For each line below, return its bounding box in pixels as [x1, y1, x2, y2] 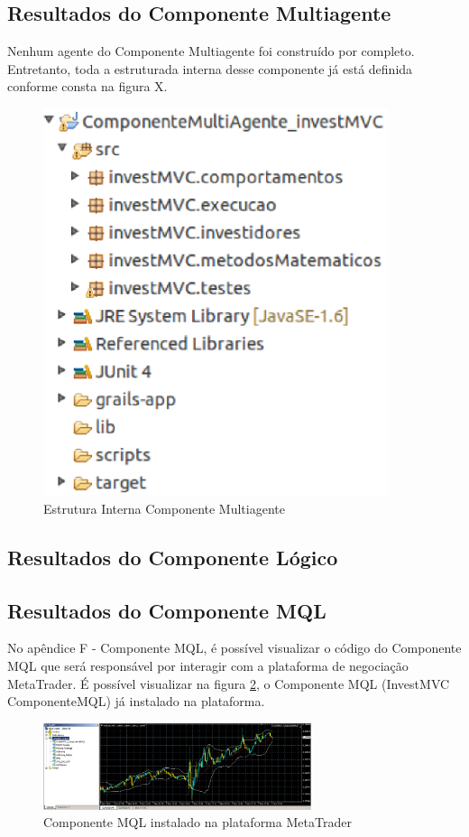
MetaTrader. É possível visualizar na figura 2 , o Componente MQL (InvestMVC [7, 674, 450, 693]
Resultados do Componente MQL [7, 596, 326, 624]
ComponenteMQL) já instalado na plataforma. [7, 692, 265, 711]
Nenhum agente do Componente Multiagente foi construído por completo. [7, 42, 415, 60]
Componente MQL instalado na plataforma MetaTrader [43, 813, 352, 832]
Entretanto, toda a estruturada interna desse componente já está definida [7, 59, 413, 78]
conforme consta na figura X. [7, 77, 168, 96]
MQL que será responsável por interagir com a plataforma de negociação [7, 656, 409, 675]
